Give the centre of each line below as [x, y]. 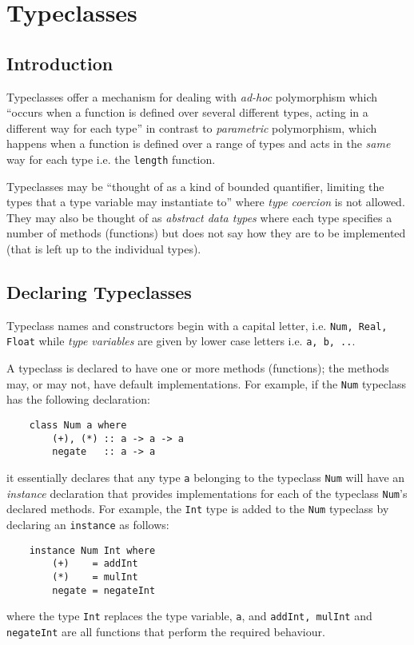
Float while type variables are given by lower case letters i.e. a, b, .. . [181, 341]
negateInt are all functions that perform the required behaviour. [166, 631]
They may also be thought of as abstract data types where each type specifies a [199, 217]
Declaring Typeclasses [99, 291]
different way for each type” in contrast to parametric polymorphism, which [192, 127]
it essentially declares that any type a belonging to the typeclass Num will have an [206, 477]
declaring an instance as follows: [88, 524]
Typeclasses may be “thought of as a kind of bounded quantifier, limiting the [195, 186]
